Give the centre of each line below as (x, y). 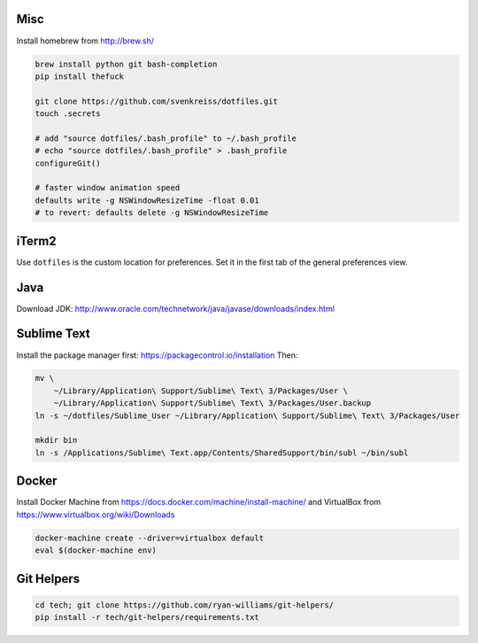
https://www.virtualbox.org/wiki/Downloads (96, 515)
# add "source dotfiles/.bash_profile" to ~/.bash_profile (166, 138)
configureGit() (68, 163)
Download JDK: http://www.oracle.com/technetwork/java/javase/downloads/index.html (176, 308)
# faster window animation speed (108, 188)
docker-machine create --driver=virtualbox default (150, 538)
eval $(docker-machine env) (96, 550)
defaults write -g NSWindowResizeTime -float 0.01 (147, 200)
